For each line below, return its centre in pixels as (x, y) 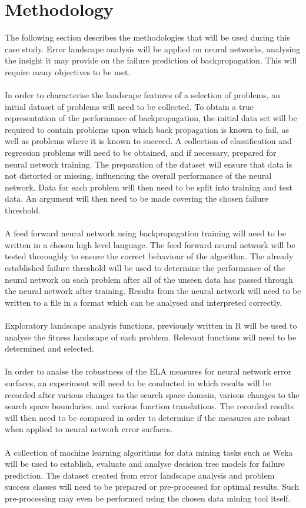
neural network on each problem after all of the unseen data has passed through (149, 279)
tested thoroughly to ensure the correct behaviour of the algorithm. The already (149, 256)
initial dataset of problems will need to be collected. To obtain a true (129, 106)
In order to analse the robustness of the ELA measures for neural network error (148, 371)
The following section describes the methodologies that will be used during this (147, 37)
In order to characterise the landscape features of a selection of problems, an (143, 95)
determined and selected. (49, 348)
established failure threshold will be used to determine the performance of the (145, 268)
